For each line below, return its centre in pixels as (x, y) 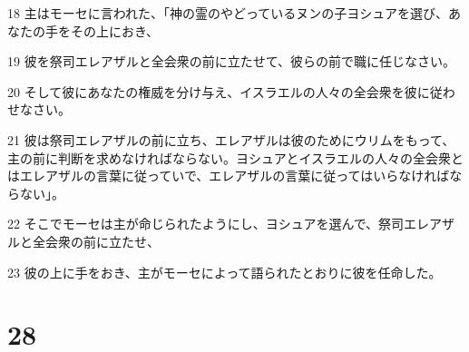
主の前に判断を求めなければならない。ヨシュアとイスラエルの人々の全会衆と (236, 157)
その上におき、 (115, 30)
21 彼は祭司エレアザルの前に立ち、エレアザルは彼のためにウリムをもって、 (231, 139)
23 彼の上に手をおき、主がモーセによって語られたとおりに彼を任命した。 (225, 272)
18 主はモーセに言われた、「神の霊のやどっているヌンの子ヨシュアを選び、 (228, 13)
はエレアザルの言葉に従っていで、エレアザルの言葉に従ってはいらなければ (229, 176)
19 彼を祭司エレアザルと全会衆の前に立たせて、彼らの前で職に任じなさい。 (231, 61)
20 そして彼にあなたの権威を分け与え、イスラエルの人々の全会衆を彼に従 (225, 91)
